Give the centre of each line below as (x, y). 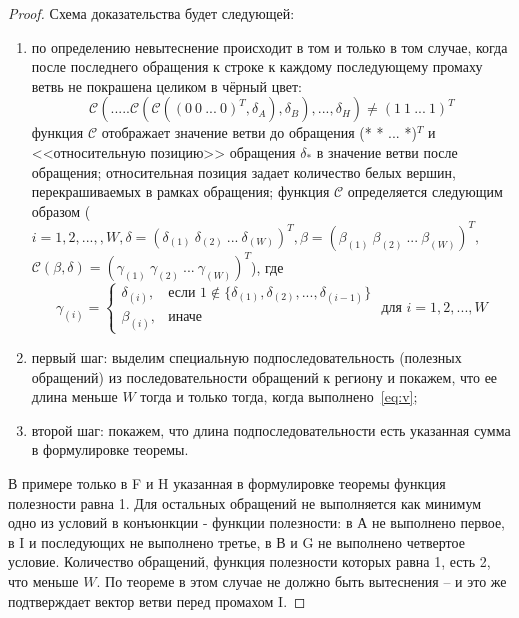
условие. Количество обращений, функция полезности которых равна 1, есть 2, (249, 561)
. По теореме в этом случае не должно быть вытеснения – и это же (301, 580)
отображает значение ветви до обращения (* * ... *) (259, 132)
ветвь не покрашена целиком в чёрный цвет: (166, 85)
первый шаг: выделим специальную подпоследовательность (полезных (246, 356)
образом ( (61, 210)
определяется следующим (425, 191)
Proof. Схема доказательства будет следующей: (151, 13)
